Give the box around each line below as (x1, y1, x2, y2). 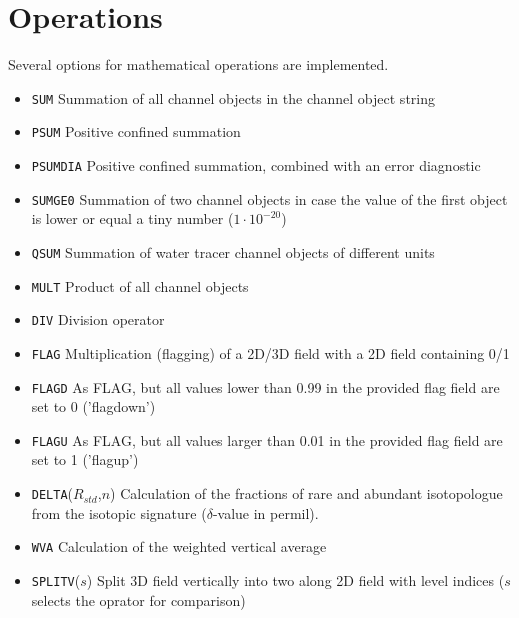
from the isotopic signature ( (31, 502, 207, 523)
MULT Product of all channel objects (31, 275, 249, 296)
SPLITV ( (31, 569, 81, 590)
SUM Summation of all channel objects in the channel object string (31, 87, 435, 108)
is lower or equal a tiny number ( (31, 208, 234, 229)
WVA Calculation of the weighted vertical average (31, 536, 327, 557)
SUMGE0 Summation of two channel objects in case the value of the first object (31, 188, 508, 209)
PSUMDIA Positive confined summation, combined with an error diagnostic (31, 155, 481, 176)
